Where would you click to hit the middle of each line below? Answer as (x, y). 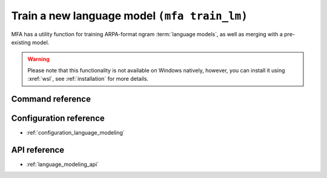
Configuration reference (58, 118)
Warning (38, 59)
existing (21, 42)
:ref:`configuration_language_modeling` (76, 133)
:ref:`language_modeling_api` (63, 164)
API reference (38, 150)
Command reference (51, 99)
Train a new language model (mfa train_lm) (130, 16)
